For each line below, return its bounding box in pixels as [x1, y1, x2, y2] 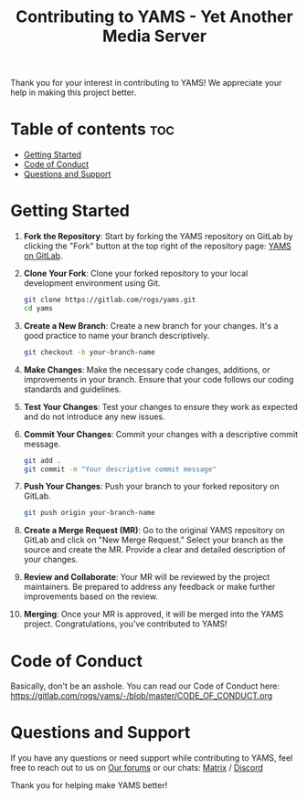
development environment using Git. [23, 278, 161, 289]
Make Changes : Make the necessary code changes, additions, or [23, 363, 270, 375]
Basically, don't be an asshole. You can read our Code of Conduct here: [10, 680, 280, 691]
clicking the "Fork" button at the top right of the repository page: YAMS [23, 240, 291, 252]
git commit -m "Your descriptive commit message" [23, 464, 217, 474]
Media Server [101, 26, 207, 47]
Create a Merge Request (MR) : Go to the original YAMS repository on [23, 525, 286, 536]
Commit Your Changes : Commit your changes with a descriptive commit [23, 428, 298, 439]
